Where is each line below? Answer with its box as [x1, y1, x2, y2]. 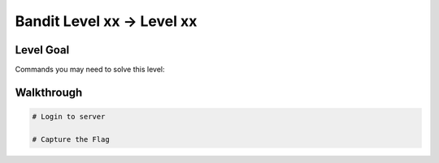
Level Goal [15, 43, 70, 57]
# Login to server [32, 112, 106, 122]
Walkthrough [15, 85, 83, 99]
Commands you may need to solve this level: [15, 65, 165, 75]
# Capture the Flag [32, 135, 110, 144]
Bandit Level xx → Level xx [15, 12, 198, 30]
